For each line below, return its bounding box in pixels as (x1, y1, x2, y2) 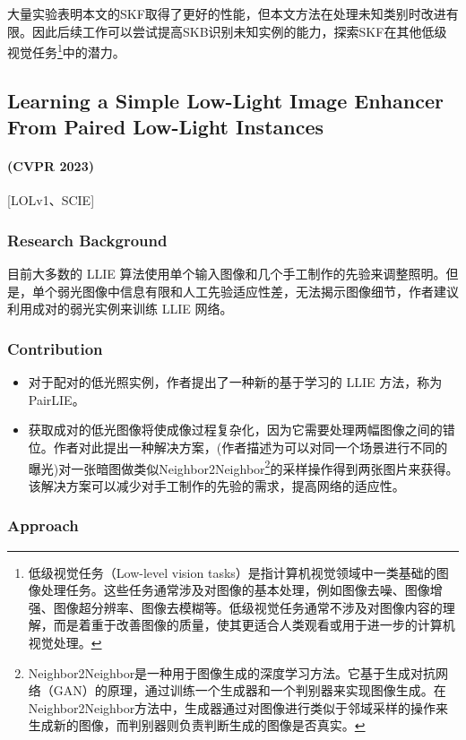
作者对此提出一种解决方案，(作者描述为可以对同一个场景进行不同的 (53, 438, 448, 456)
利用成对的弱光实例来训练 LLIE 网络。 (7, 299, 233, 318)
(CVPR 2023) (7, 157, 94, 176)
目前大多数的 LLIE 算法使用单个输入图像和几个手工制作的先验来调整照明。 (7, 264, 446, 283)
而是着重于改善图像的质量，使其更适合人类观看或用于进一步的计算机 (53, 615, 455, 634)
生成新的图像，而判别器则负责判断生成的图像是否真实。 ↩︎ (28, 716, 366, 735)
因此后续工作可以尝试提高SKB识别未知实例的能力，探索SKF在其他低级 (31, 22, 447, 40)
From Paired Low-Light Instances (7, 113, 324, 141)
